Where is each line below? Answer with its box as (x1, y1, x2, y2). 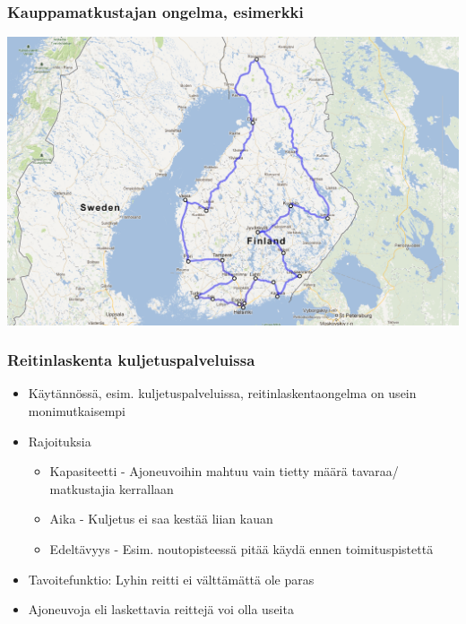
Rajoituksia (28, 431, 91, 450)
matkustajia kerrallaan (49, 479, 174, 498)
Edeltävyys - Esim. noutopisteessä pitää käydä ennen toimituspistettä (49, 539, 434, 558)
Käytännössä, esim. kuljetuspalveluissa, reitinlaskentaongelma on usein (28, 384, 417, 403)
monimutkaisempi (28, 402, 125, 420)
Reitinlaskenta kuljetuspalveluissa (7, 349, 255, 371)
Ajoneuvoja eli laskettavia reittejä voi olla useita (28, 600, 294, 619)
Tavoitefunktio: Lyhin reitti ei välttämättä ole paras (28, 569, 315, 588)
